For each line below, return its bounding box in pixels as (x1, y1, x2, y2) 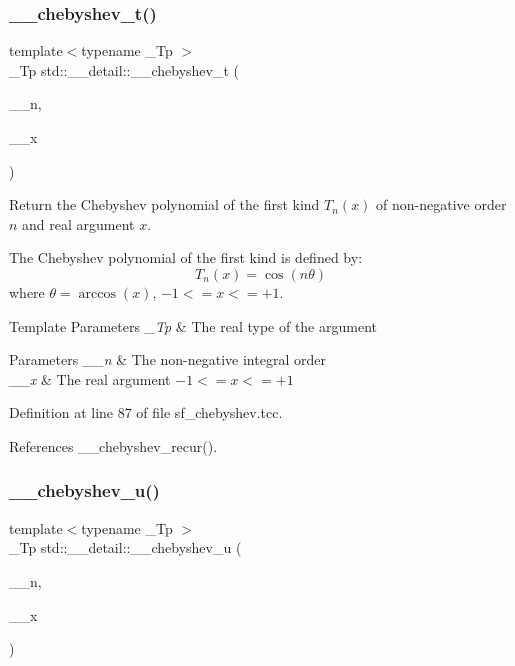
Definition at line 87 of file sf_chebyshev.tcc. (9, 402, 283, 423)
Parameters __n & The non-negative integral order (9, 349, 326, 370)
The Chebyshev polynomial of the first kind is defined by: (9, 247, 363, 268)
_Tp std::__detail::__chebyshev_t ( (9, 59, 240, 80)
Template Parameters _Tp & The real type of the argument (9, 315, 377, 336)
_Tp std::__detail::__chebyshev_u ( (9, 537, 242, 558)
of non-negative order (376, 194, 507, 215)
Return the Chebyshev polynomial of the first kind (9, 194, 320, 215)
